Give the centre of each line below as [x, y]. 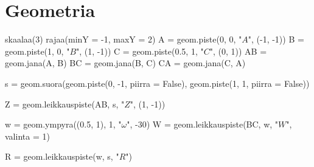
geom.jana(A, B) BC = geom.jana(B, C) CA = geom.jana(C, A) [125, 63]
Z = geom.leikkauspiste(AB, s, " [65, 104]
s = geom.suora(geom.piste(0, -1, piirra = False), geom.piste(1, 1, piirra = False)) [157, 83]
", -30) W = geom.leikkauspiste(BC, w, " [203, 124]
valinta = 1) [27, 136]
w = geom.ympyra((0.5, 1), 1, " [63, 124]
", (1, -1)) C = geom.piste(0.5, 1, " [140, 51]
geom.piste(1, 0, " [37, 51]
